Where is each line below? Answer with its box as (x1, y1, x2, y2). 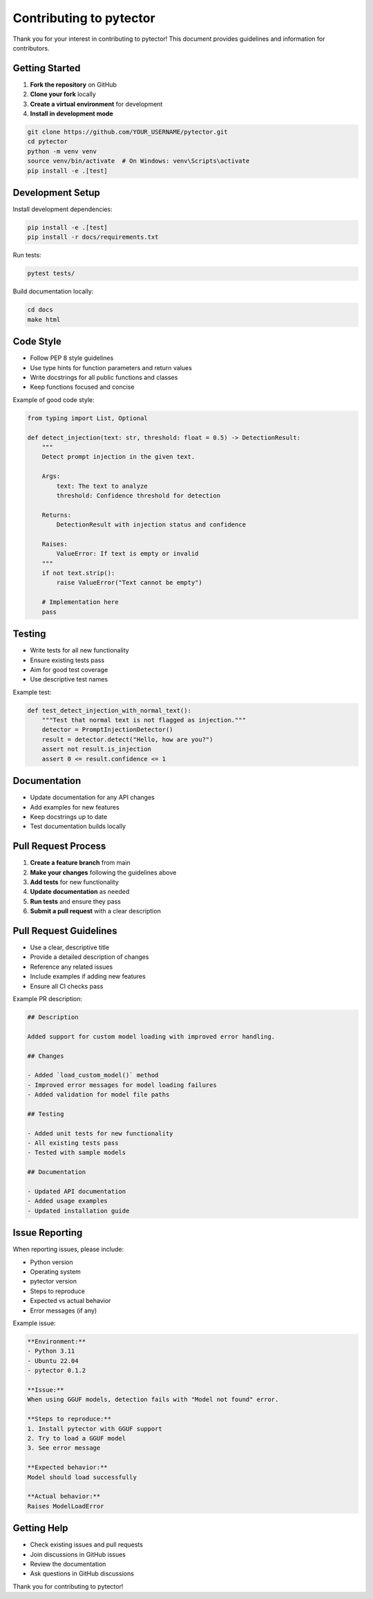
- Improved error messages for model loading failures (27, 1081, 217, 1089)
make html (27, 316, 61, 323)
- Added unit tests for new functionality (27, 1129, 173, 1137)
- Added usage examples (27, 1197, 108, 1205)
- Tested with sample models (27, 1149, 126, 1157)
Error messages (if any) (30, 1306, 97, 1315)
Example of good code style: (12, 395, 95, 404)
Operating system (30, 1268, 81, 1276)
